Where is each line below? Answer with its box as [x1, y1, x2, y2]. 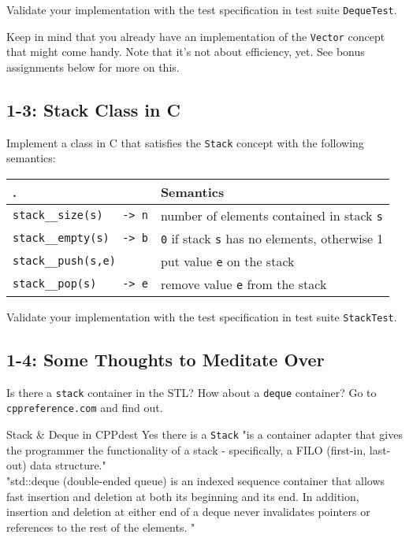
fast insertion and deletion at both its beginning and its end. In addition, [6, 488, 359, 504]
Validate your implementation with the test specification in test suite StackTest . [6, 308, 397, 325]
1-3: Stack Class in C [6, 97, 180, 121]
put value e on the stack [160, 251, 295, 270]
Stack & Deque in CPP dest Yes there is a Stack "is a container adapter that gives [6, 426, 403, 443]
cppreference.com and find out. [6, 399, 163, 416]
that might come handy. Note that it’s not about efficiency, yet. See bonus [6, 43, 365, 60]
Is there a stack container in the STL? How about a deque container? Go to [6, 384, 377, 400]
